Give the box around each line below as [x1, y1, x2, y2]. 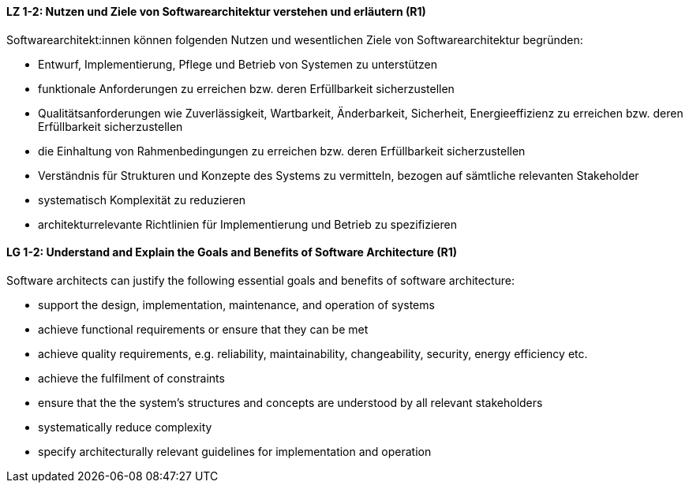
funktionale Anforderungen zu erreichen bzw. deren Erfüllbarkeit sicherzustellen [38, 81, 455, 95]
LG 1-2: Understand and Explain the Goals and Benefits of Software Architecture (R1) [6, 245, 458, 259]
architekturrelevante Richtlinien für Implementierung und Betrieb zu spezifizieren [38, 217, 457, 231]
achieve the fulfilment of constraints [38, 371, 225, 385]
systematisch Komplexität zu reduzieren [38, 192, 246, 207]
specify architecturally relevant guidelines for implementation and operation [38, 444, 432, 458]
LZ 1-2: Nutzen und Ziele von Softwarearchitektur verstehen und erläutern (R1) [6, 5, 426, 18]
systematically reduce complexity [38, 420, 212, 434]
